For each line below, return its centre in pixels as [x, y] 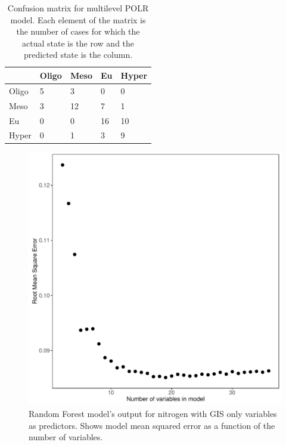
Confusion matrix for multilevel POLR [78, 8]
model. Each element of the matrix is [78, 19]
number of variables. [66, 437]
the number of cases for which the [78, 31]
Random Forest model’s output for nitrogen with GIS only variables [153, 414]
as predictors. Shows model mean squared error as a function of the [152, 425]
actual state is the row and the [78, 43]
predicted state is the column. [78, 55]
